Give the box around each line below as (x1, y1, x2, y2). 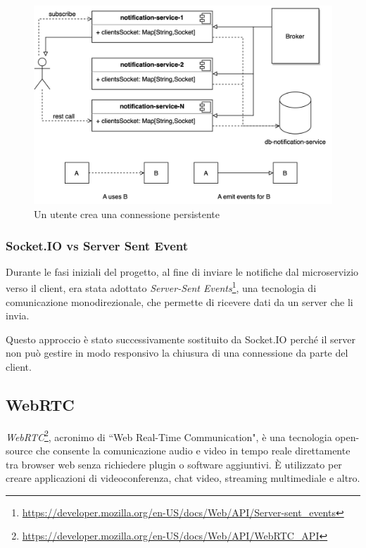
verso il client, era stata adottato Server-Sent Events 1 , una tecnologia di (6, 279, 317, 295)
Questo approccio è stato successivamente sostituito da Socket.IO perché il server (6, 331, 355, 346)
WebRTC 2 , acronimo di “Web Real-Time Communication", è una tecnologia (6, 427, 332, 444)
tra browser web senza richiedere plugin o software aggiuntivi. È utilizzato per (6, 457, 342, 471)
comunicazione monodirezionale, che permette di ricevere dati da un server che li (6, 294, 353, 309)
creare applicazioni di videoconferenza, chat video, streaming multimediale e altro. (6, 471, 360, 485)
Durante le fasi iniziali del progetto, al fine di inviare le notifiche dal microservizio (6, 264, 359, 279)
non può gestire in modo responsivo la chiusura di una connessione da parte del (6, 345, 348, 360)
